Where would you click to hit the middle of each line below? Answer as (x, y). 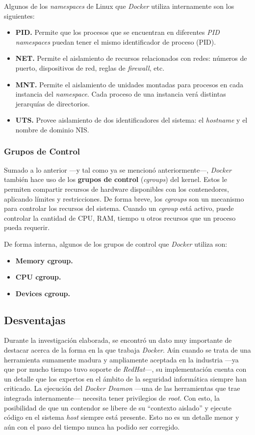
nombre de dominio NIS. (52, 129)
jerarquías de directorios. (53, 103)
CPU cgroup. (38, 277)
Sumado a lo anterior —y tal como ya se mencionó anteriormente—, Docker (118, 169)
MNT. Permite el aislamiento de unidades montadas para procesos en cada (129, 84)
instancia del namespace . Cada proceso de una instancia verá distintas (121, 94)
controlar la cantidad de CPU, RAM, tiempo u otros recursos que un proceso (120, 217)
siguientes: (19, 15)
